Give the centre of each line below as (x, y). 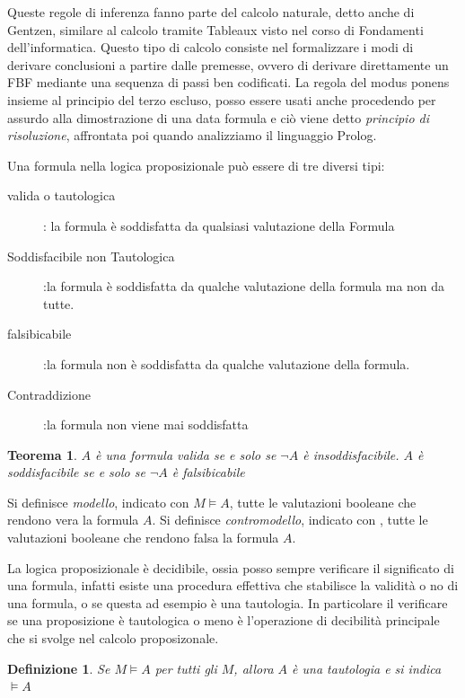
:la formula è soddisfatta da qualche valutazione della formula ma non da (244, 286)
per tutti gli (186, 668)
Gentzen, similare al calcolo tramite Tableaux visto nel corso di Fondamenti (215, 29)
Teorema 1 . (42, 454)
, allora (254, 668)
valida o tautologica (61, 195)
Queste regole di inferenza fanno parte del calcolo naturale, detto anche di (211, 12)
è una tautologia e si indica (367, 668)
